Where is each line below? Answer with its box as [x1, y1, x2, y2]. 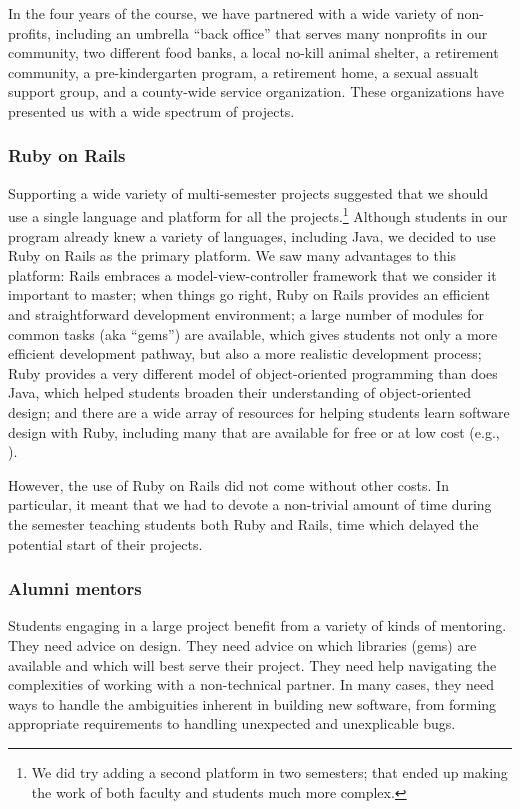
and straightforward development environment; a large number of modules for [8, 304, 485, 324]
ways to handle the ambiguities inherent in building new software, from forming [8, 693, 497, 714]
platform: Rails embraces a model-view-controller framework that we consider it [8, 264, 497, 285]
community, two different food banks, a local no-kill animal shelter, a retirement [8, 42, 499, 63]
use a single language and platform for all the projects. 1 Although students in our [8, 203, 508, 227]
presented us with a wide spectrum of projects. [8, 100, 295, 121]
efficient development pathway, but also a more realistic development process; [8, 343, 482, 364]
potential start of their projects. [8, 533, 203, 554]
